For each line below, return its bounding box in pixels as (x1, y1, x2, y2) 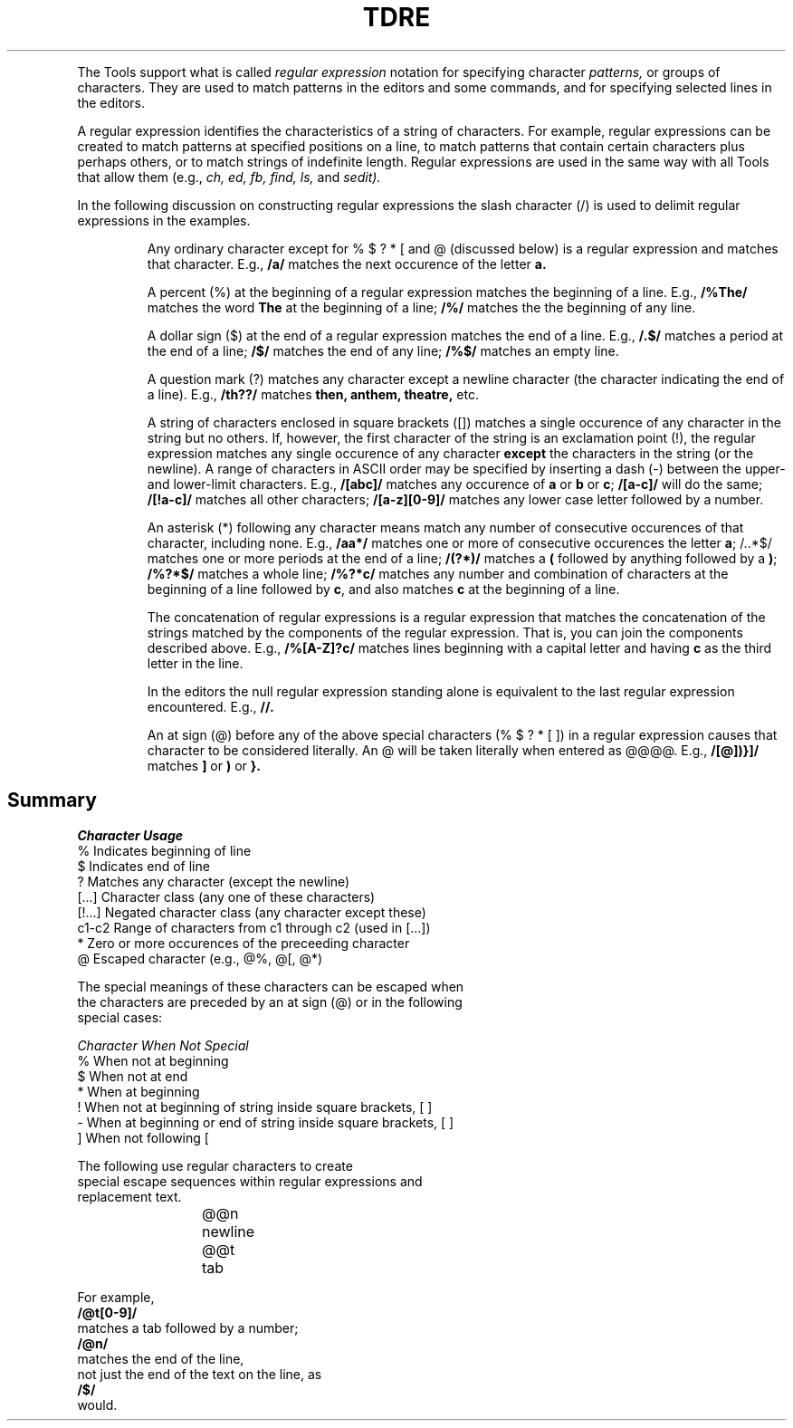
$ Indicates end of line (77, 858, 210, 874)
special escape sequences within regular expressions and (77, 1173, 423, 1189)
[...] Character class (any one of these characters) (77, 888, 376, 905)
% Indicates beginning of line (77, 842, 252, 858)
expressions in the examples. (77, 212, 251, 228)
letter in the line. (147, 655, 244, 671)
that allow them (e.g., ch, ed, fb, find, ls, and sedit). (77, 168, 381, 185)
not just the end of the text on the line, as (77, 1366, 322, 1382)
